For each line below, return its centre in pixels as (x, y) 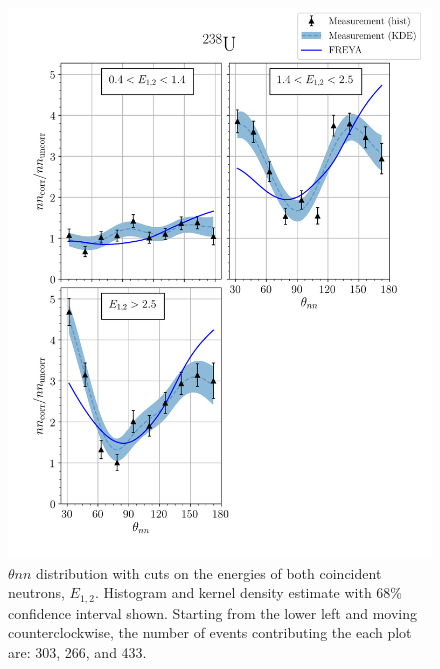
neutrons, (36, 592)
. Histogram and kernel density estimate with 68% (248, 592)
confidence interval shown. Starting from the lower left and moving (212, 612)
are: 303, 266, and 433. (77, 651)
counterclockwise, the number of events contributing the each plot (210, 632)
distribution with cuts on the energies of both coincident (209, 572)
